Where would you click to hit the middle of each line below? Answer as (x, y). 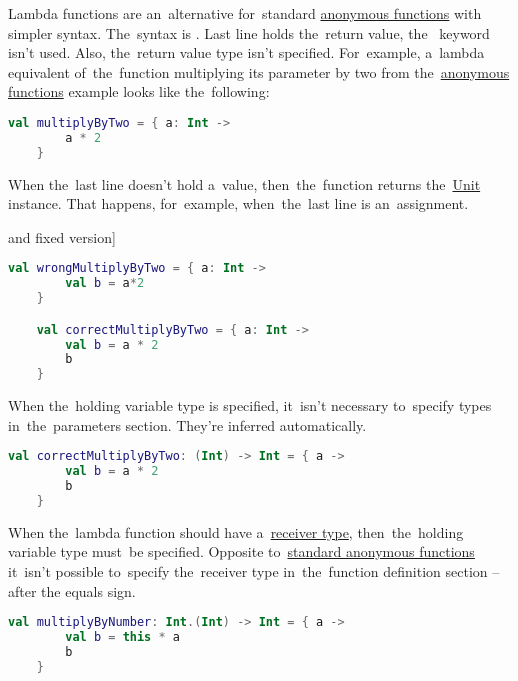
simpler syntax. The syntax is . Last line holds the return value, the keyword (249, 32)
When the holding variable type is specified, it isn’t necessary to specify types (250, 405)
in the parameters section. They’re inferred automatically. (187, 424)
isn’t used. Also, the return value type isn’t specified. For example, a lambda (246, 52)
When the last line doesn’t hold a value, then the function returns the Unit (244, 183)
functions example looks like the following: (139, 91)
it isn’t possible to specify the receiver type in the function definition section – (254, 571)
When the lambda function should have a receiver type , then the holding (236, 531)
